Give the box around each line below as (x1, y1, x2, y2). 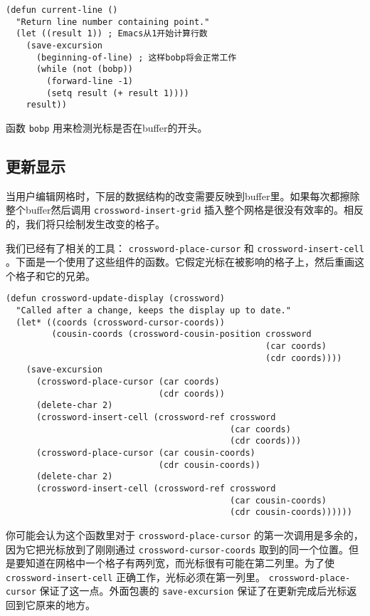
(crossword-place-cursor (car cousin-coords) (36, 447, 255, 458)
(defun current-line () (6, 5, 118, 15)
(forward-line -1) (46, 75, 133, 86)
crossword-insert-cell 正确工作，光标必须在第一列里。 (6, 569, 266, 584)
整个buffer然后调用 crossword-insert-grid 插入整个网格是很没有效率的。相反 (6, 202, 364, 217)
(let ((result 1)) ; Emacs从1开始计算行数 (16, 28, 208, 39)
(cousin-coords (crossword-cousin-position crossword (51, 329, 312, 340)
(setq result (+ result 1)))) (46, 88, 189, 98)
